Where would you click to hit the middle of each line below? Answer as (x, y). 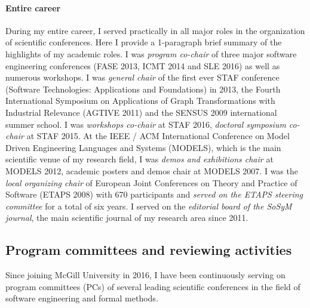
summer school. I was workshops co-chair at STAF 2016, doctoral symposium (146, 124)
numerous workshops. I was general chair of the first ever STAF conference (142, 77)
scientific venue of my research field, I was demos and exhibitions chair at (139, 159)
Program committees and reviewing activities (149, 250)
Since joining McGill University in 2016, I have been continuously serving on (145, 275)
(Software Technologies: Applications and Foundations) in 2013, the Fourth (143, 89)
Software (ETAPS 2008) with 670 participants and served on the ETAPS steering (154, 194)
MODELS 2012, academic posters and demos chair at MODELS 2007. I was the (152, 170)
